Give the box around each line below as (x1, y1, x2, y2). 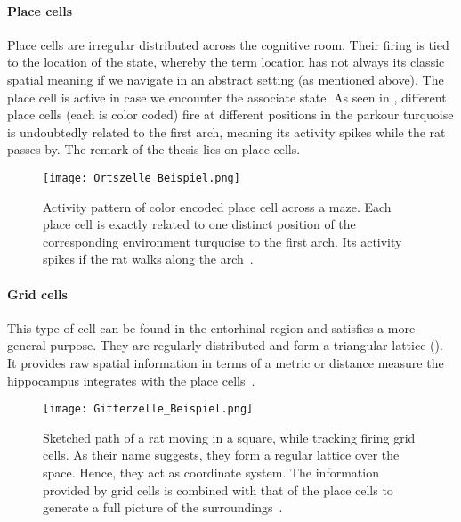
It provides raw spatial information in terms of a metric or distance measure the (7, 353, 444, 371)
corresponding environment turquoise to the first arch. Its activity (43, 232, 402, 250)
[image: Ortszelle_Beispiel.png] (43, 171, 240, 184)
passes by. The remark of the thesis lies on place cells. (7, 140, 301, 159)
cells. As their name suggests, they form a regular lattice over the (43, 445, 400, 464)
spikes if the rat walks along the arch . (43, 249, 254, 268)
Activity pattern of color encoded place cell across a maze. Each (43, 197, 392, 216)
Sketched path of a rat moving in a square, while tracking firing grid (43, 428, 416, 446)
